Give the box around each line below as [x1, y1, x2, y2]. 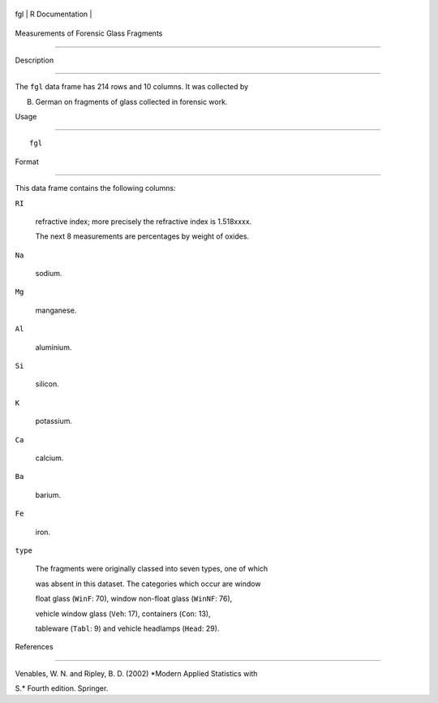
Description [15, 55, 54, 65]
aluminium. [35, 342, 72, 352]
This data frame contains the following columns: [15, 183, 176, 193]
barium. [35, 490, 61, 499]
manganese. [35, 305, 77, 315]
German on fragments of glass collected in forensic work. [35, 97, 228, 106]
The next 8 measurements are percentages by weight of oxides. [35, 231, 250, 241]
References [15, 642, 54, 652]
